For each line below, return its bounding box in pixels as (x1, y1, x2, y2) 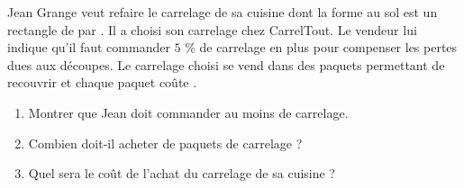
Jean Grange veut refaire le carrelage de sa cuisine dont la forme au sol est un (7, 3, 438, 21)
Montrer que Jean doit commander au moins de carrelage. (28, 103, 349, 121)
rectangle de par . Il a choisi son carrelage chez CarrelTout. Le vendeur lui (7, 20, 417, 39)
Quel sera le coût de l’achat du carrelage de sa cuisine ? (28, 164, 335, 183)
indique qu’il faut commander (7, 38, 170, 57)
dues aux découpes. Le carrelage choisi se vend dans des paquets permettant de (7, 55, 445, 74)
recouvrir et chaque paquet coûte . (7, 73, 197, 92)
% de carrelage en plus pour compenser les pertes (185, 38, 458, 57)
